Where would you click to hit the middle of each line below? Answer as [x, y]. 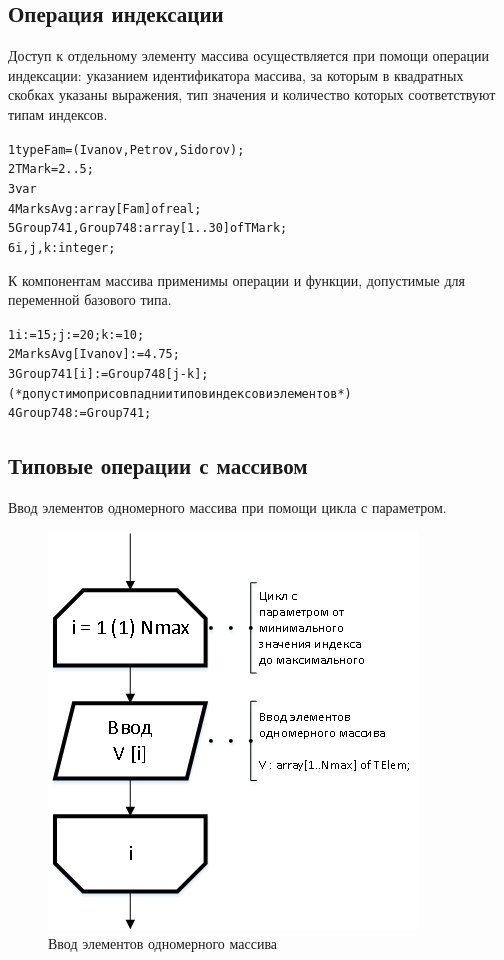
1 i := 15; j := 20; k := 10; [76, 334]
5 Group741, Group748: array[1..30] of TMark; [148, 228]
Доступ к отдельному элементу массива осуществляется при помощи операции [248, 55]
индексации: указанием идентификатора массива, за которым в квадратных [236, 74]
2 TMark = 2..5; [51, 169]
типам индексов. [58, 113]
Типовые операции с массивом [158, 465]
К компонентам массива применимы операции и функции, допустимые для [236, 279]
